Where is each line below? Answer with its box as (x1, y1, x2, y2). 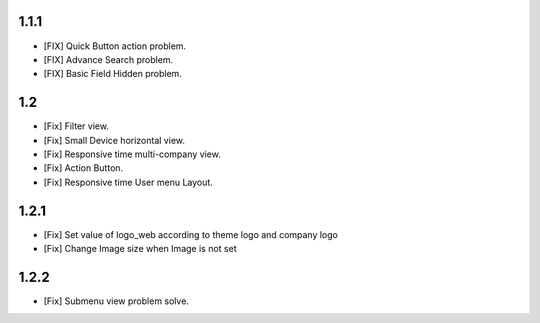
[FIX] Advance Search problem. (43, 53, 174, 65)
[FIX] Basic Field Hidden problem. (43, 68, 182, 80)
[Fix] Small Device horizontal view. (43, 134, 185, 146)
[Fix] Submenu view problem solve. (43, 295, 190, 307)
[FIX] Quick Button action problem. (43, 40, 187, 52)
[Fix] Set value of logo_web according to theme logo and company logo (43, 228, 339, 240)
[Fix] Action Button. (43, 162, 124, 174)
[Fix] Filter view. (43, 120, 110, 132)
